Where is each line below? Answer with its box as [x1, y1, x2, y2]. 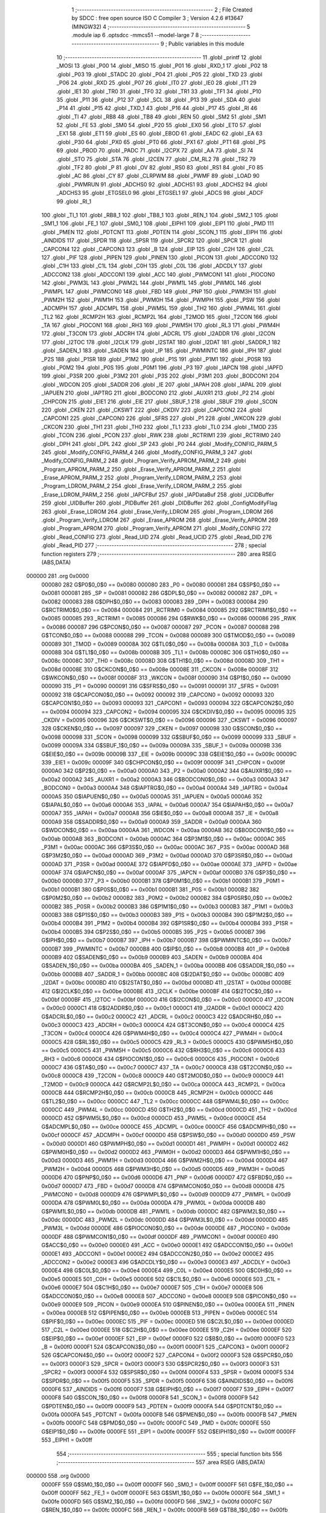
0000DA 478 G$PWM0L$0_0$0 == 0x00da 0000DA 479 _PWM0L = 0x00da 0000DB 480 [41, 1199, 266, 1207]
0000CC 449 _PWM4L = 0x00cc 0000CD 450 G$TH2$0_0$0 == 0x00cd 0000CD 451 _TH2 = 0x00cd [41, 1106, 297, 1113]
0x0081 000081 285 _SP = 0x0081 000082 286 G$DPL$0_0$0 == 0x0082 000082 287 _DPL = [41, 589, 278, 597]
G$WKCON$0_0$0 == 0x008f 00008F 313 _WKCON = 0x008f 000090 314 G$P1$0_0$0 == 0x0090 [41, 674, 291, 681]
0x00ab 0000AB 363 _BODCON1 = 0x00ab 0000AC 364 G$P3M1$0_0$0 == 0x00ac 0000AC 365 [41, 835, 286, 842]
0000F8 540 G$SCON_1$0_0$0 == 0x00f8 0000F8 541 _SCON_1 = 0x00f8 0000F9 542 [41, 1394, 260, 1401]
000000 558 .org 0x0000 [26, 1472, 90, 1480]
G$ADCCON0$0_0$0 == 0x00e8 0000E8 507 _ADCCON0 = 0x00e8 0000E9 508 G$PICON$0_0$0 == [41, 1292, 297, 1299]
